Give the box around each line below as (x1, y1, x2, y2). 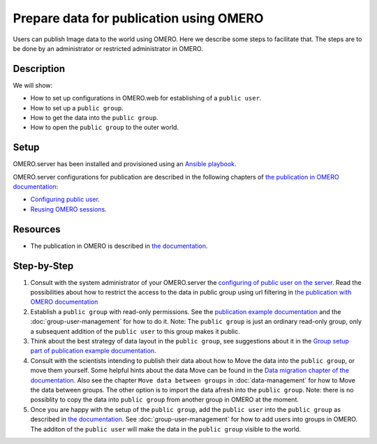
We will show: (13, 81, 53, 89)
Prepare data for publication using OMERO (13, 10, 264, 26)
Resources (13, 223, 61, 235)
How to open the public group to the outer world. (30, 123, 179, 132)
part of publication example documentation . (30, 346, 156, 355)
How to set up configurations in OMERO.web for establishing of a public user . (30, 94, 262, 103)
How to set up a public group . (30, 103, 124, 112)
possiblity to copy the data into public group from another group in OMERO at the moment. (30, 395, 300, 404)
